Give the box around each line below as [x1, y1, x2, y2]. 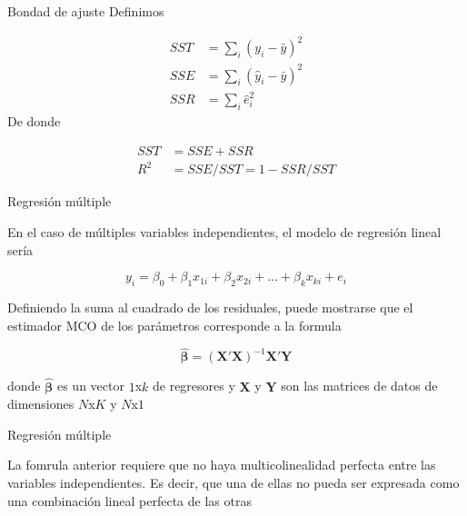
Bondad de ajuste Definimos [7, 2, 164, 20]
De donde [7, 112, 61, 131]
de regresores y [152, 376, 235, 395]
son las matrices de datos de [281, 376, 438, 395]
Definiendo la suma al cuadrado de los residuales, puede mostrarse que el [7, 297, 413, 316]
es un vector [56, 376, 124, 395]
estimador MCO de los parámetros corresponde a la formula [7, 315, 342, 334]
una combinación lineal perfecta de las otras [7, 491, 252, 510]
